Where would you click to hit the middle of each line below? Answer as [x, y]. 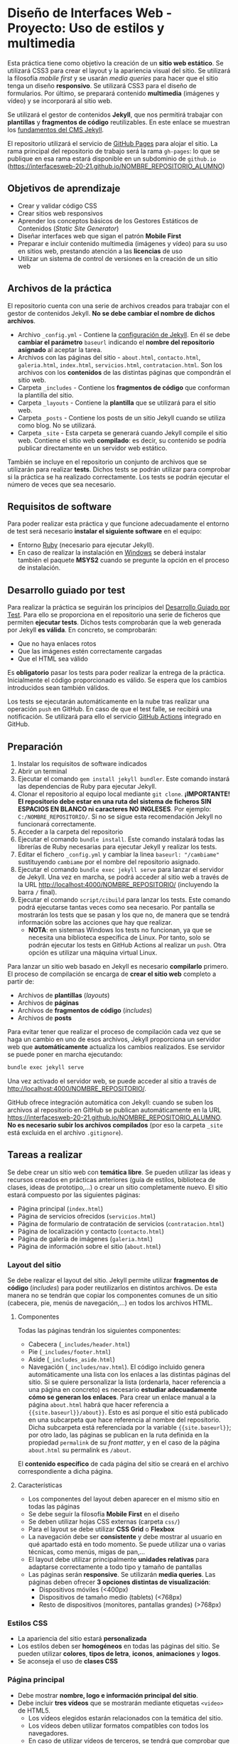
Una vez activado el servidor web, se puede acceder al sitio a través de [112, 1081]
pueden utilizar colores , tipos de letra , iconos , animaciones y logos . [119, 1654]
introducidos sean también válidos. [59, 688]
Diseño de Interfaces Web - [90, 13]
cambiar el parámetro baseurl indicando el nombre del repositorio [116, 342]
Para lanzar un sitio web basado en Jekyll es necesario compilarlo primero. [118, 966]
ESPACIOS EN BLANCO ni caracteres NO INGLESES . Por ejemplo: [114, 809]
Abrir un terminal [42, 771]
